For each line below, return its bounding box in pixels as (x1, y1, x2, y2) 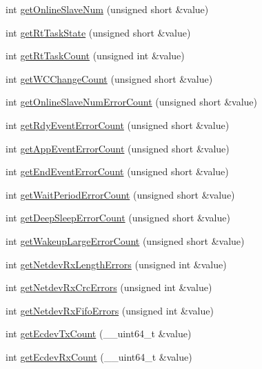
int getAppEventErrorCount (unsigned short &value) (6, 141, 230, 155)
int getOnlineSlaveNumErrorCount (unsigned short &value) (6, 94, 257, 109)
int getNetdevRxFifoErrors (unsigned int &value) (6, 303, 214, 317)
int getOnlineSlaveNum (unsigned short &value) (6, 2, 209, 16)
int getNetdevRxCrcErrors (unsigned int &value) (6, 280, 212, 295)
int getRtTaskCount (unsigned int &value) (6, 48, 185, 63)
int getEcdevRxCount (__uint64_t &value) (6, 349, 192, 363)
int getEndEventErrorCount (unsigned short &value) (6, 164, 229, 179)
